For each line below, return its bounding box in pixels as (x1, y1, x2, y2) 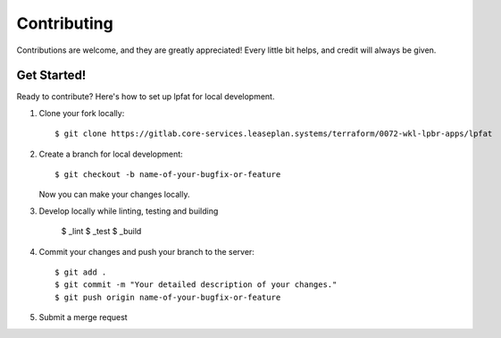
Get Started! (16, 68, 87, 83)
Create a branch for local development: (38, 148, 183, 159)
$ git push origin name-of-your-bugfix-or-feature (54, 292, 281, 302)
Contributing (16, 13, 113, 33)
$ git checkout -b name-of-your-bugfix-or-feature (54, 170, 281, 180)
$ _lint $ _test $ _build (61, 226, 142, 237)
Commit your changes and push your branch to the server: (38, 246, 255, 257)
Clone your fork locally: (38, 107, 125, 118)
